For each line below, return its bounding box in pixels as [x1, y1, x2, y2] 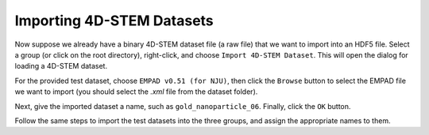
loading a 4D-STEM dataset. [14, 62, 107, 71]
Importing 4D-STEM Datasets [14, 12, 214, 29]
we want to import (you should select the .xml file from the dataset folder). [14, 87, 258, 96]
